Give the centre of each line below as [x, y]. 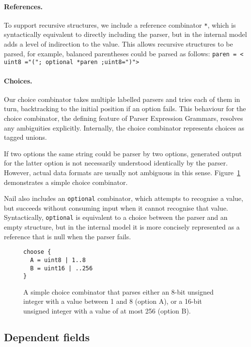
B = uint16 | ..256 [62, 268]
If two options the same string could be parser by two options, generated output [123, 153]
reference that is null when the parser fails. [68, 236]
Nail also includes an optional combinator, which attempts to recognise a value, [124, 198]
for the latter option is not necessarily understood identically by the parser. [116, 163]
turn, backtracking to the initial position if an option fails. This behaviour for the [125, 108]
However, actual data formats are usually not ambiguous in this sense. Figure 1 [122, 172]
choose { [37, 252]
